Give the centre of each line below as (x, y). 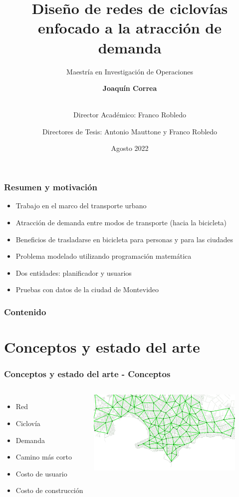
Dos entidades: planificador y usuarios (74, 272)
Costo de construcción (49, 490)
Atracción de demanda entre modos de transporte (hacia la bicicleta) (121, 222)
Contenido (25, 311)
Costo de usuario (41, 473)
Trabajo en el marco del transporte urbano (81, 206)
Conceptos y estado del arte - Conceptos (87, 374)
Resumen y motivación (51, 187)
